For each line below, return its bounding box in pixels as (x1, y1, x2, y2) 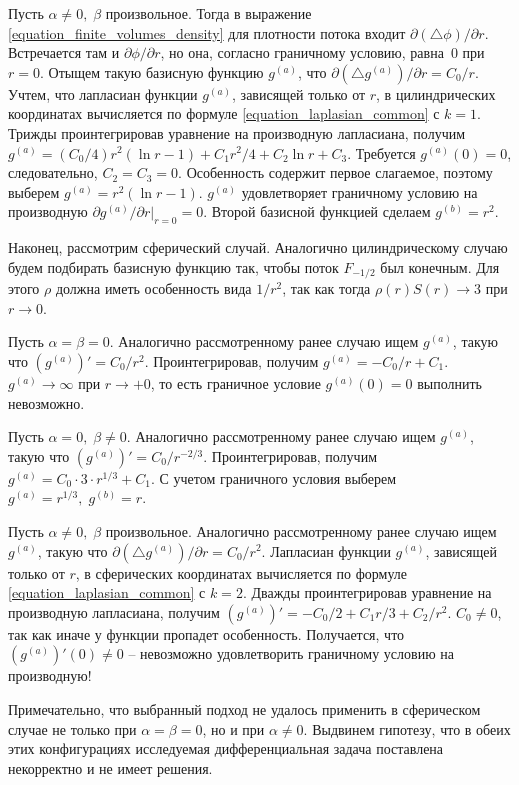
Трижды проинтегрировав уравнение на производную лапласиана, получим (8, 122, 466, 143)
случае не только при (8, 718, 137, 739)
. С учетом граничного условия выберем (150, 467, 397, 488)
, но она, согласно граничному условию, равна (160, 42, 444, 63)
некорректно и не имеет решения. (8, 757, 213, 778)
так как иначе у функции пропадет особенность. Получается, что (8, 623, 405, 644)
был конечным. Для (380, 256, 500, 277)
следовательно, (8, 162, 98, 183)
